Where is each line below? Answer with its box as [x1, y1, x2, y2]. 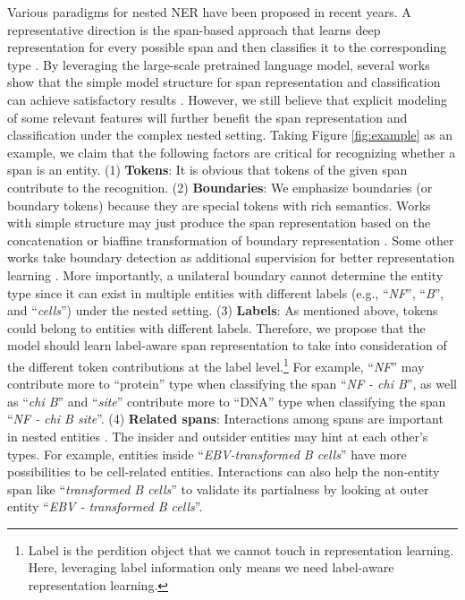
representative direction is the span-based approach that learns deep [7, 20, 381, 39]
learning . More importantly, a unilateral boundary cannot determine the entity [7, 265, 444, 284]
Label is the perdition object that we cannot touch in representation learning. [28, 540, 454, 559]
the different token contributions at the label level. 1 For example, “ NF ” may [7, 354, 425, 375]
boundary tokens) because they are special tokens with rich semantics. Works [7, 195, 431, 214]
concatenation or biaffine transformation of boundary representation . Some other [7, 230, 454, 249]
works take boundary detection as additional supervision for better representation [7, 248, 455, 267]
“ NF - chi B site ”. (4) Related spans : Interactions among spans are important [7, 409, 444, 428]
